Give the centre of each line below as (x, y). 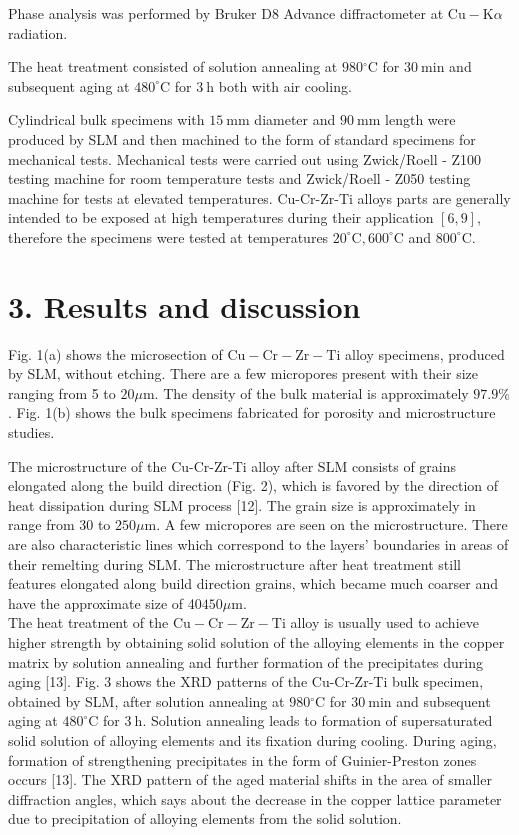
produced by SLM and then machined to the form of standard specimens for (242, 138)
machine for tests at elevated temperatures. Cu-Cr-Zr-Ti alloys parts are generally (259, 197)
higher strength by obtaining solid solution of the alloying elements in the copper (256, 641)
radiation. (38, 32)
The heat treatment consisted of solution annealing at (173, 66)
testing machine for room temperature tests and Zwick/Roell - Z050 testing (239, 178)
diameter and (295, 119)
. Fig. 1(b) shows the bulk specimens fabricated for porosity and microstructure (252, 412)
